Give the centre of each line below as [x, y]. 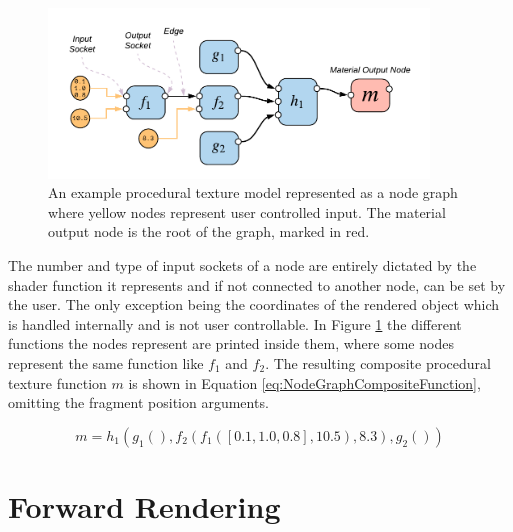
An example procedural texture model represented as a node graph [253, 192]
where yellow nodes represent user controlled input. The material [247, 211]
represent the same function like [106, 362]
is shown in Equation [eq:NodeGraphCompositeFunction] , [304, 382]
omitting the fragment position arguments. [138, 402]
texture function [57, 382]
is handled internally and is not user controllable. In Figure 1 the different [235, 323]
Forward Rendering [144, 505]
